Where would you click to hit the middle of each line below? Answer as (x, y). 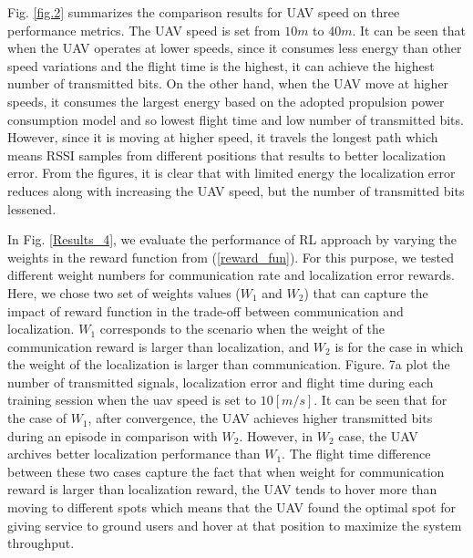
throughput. (41, 543)
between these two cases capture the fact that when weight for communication (226, 471)
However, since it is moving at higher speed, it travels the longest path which (223, 137)
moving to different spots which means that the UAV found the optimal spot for (231, 507)
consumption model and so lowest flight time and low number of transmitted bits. (236, 119)
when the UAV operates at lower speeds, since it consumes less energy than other (235, 48)
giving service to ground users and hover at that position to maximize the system (235, 525)
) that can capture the (366, 292)
